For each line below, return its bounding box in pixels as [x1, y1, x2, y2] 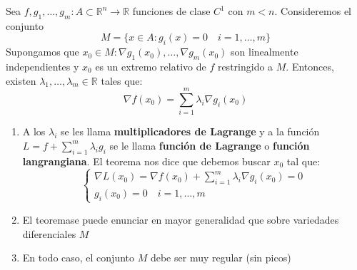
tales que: [101, 73, 143, 88]
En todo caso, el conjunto [22, 250, 135, 265]
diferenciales [22, 226, 76, 241]
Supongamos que [6, 44, 79, 59]
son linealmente [231, 44, 298, 59]
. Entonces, [286, 58, 334, 73]
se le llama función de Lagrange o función [109, 137, 310, 152]
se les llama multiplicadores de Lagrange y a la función [61, 124, 320, 139]
